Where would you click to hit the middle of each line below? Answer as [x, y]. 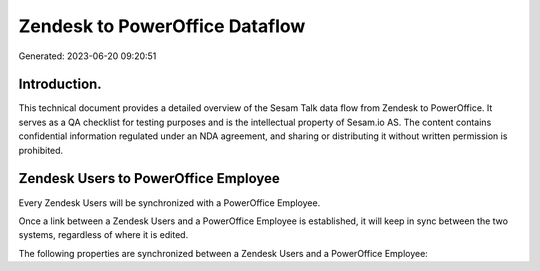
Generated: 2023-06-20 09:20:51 [87, 56]
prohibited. [41, 150]
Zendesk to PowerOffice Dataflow [162, 26]
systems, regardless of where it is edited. [103, 235]
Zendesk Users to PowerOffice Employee [149, 178]
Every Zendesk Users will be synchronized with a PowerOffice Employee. [169, 202]
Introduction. [60, 84]
